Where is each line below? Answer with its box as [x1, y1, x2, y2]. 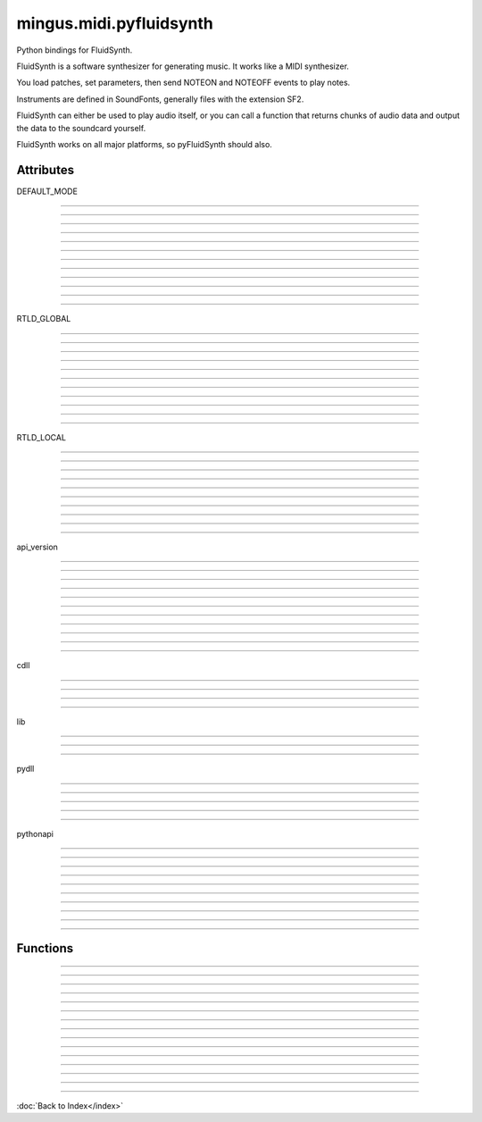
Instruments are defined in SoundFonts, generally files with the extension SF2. [16, 94, 304, 105]
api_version [16, 541, 58, 552]
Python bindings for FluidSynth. [16, 45, 133, 55]
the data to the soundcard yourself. [16, 122, 146, 133]
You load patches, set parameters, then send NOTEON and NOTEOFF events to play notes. [16, 77, 351, 88]
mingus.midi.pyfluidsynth [16, 13, 213, 33]
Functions [16, 941, 74, 956]
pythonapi [16, 828, 54, 839]
